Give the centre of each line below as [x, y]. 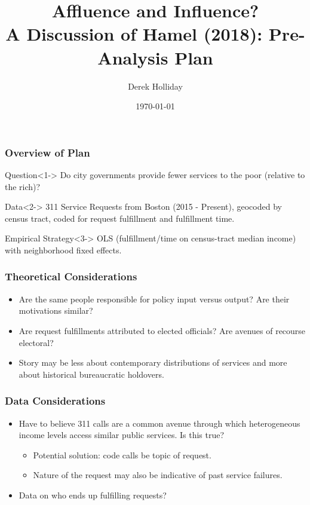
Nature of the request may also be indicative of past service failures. [158, 475]
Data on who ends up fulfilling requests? [93, 495]
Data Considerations [55, 401]
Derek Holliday [155, 86]
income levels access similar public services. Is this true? [122, 435]
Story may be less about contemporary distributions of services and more [153, 362]
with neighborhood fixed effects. [63, 250]
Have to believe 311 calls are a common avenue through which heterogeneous [159, 423]
